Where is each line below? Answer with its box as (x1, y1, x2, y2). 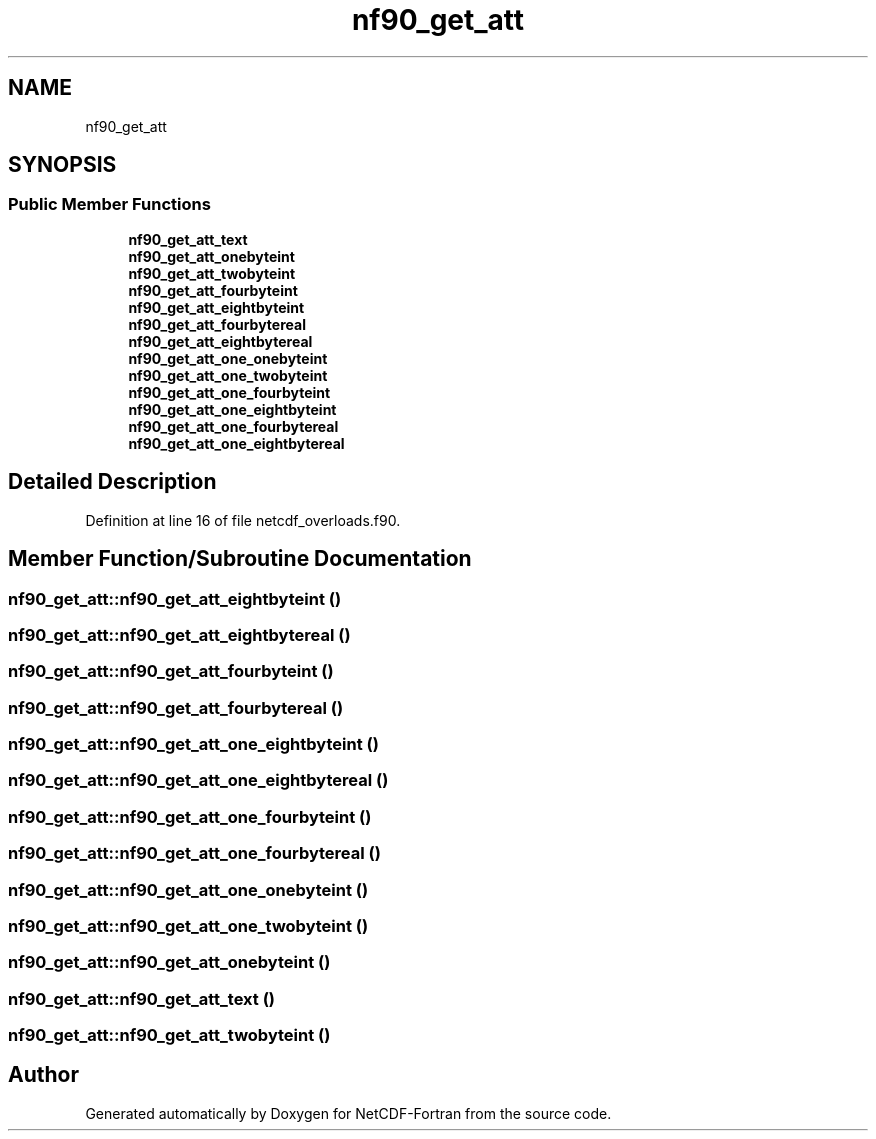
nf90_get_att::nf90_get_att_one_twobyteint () (8, 915, 369, 936)
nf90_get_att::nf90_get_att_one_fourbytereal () (8, 843, 381, 864)
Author (8, 1062, 79, 1088)
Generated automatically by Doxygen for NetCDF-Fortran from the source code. (85, 1104, 612, 1122)
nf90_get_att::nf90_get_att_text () (8, 988, 276, 1009)
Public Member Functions (8, 194, 211, 215)
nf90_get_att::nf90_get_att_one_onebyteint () (8, 879, 369, 900)
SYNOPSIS (8, 152, 117, 178)
